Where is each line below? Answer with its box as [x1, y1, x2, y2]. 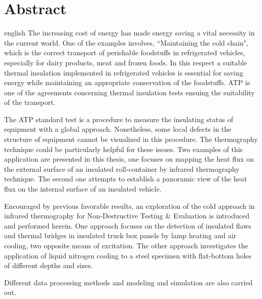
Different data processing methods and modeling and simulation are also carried [4, 277, 253, 287]
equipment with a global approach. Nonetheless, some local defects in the [4, 124, 232, 134]
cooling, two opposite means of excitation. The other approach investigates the [4, 240, 248, 250]
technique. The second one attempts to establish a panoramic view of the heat [4, 173, 247, 184]
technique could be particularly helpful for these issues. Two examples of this [4, 143, 243, 154]
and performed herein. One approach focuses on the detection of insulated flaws [4, 220, 251, 231]
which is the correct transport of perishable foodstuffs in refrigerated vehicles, [4, 47, 245, 58]
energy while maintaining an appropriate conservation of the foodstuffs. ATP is [4, 77, 250, 88]
